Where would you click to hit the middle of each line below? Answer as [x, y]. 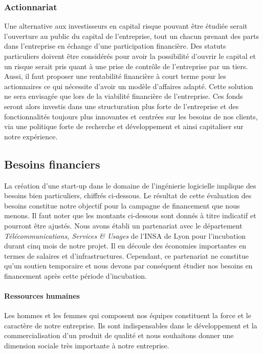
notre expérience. [31, 136]
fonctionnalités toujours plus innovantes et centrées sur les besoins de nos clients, [131, 116]
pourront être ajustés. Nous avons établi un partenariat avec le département [123, 225]
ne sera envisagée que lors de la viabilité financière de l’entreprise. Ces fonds [124, 96]
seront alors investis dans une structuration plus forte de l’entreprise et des [122, 106]
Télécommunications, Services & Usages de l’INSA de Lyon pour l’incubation [125, 235]
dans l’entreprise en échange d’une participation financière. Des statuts [115, 46]
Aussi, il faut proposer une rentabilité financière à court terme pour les [115, 76]
